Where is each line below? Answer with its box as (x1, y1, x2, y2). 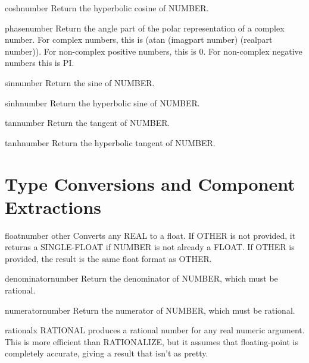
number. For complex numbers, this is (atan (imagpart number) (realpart (5, 33, 273, 46)
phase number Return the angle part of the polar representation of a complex (5, 21, 285, 34)
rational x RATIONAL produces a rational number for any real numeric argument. (5, 324, 305, 336)
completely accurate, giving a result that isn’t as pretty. (5, 347, 208, 359)
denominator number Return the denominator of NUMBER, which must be (5, 272, 278, 285)
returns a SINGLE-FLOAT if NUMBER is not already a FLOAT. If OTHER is (5, 241, 295, 253)
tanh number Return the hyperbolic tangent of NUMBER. (5, 136, 216, 149)
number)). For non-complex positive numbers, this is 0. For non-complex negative (5, 45, 302, 57)
